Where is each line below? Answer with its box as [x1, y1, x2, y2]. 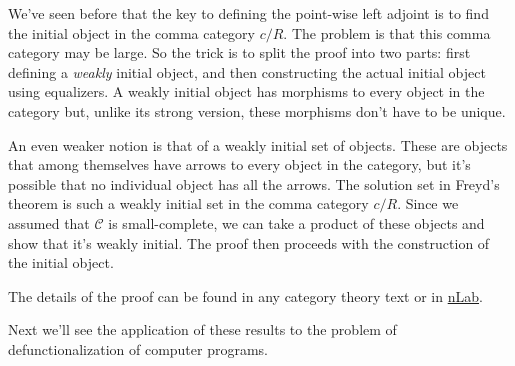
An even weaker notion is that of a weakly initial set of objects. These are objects [8, 134, 508, 155]
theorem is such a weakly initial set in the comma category [8, 193, 369, 214]
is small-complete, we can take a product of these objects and [108, 212, 485, 233]
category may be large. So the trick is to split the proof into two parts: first [8, 42, 471, 63]
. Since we [397, 193, 459, 214]
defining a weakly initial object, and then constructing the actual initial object [8, 61, 486, 82]
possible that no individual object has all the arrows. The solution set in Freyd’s [8, 173, 500, 194]
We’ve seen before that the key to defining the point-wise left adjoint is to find [8, 3, 489, 23]
